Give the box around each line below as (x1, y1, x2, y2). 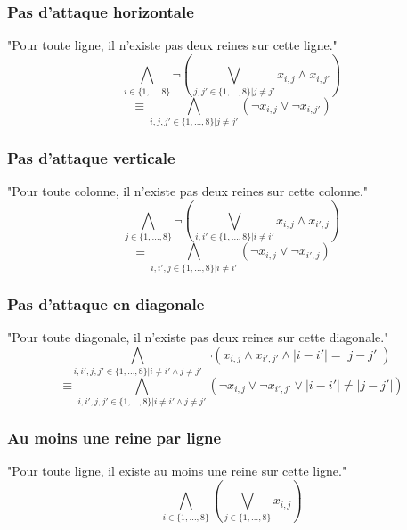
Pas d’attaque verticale (7, 146, 175, 168)
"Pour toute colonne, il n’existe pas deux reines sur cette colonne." (7, 182, 369, 200)
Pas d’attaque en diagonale (7, 292, 205, 314)
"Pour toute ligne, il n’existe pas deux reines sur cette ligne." (7, 36, 338, 54)
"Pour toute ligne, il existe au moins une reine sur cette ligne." (7, 461, 347, 480)
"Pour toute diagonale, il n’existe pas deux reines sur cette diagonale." (7, 327, 389, 346)
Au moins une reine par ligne (7, 427, 222, 449)
